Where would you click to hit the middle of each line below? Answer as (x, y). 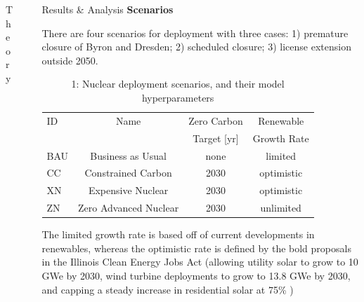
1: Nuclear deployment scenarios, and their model (178, 84)
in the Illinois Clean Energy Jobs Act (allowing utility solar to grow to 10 (200, 262)
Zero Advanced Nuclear (129, 208)
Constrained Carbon (128, 173)
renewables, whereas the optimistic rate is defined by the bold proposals (196, 248)
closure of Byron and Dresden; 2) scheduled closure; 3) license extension (196, 47)
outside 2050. (70, 60)
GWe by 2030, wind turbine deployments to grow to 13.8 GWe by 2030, (196, 275)
